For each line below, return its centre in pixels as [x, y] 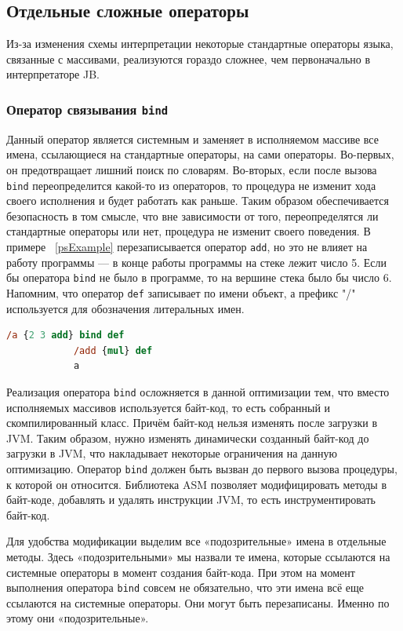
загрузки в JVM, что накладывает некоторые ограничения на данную [172, 453]
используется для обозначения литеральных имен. [125, 308]
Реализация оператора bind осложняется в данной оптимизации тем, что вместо [198, 391]
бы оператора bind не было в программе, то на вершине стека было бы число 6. [199, 277]
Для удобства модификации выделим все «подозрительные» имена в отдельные [196, 541]
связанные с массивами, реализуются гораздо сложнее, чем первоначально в [189, 58]
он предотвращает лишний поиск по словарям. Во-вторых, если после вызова [192, 169]
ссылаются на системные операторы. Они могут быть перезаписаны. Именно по [198, 602]
